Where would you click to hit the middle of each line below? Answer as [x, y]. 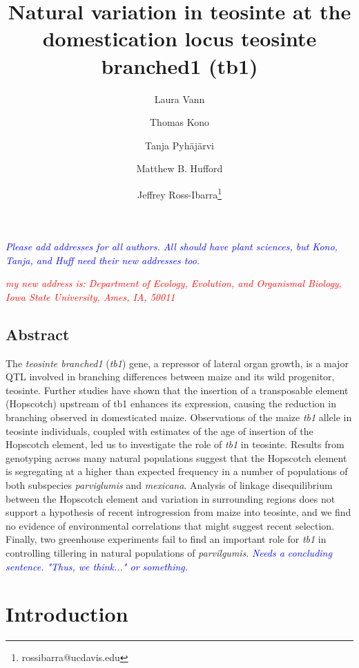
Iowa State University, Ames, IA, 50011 [90, 296]
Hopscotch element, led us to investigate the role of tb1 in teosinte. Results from [175, 444]
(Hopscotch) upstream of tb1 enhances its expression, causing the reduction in [171, 403]
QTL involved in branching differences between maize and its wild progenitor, [170, 377]
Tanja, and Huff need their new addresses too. [103, 260]
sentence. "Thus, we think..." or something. [97, 566]
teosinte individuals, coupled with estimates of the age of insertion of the [159, 430]
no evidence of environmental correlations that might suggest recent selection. [170, 525]
